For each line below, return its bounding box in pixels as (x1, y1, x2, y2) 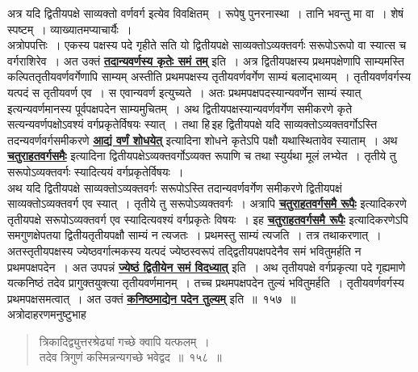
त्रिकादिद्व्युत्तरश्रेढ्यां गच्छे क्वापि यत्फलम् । (39, 332, 210, 349)
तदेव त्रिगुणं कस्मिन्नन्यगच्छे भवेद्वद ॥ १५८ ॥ (39, 349, 222, 366)
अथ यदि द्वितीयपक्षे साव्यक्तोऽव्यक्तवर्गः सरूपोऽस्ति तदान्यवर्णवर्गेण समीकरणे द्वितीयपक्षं (7, 179, 342, 196)
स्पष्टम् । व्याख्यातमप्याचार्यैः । (7, 20, 132, 37)
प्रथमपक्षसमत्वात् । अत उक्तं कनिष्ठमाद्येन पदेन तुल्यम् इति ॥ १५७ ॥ (7, 290, 296, 306)
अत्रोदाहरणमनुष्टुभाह (7, 306, 86, 323)
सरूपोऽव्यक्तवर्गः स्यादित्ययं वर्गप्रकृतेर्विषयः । (7, 163, 184, 180)
